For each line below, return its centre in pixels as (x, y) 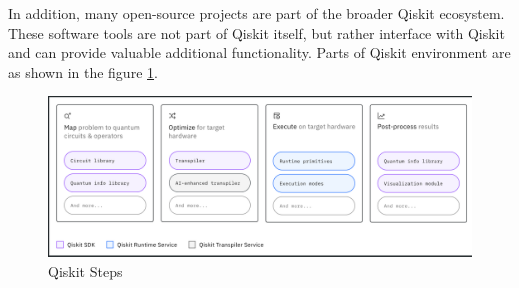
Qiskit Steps (85, 270)
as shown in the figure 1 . (83, 71)
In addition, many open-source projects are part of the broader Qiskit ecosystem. (256, 13)
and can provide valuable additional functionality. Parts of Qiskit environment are (259, 52)
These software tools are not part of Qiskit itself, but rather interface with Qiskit (256, 32)
